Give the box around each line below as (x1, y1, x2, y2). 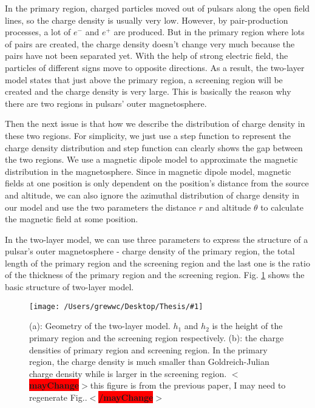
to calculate (260, 200, 303, 213)
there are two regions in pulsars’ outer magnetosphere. (5, 97, 207, 109)
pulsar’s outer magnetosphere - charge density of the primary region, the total (5, 245, 295, 257)
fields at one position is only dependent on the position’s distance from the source (5, 177, 309, 189)
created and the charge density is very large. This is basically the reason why (5, 85, 291, 98)
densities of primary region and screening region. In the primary (29, 343, 268, 356)
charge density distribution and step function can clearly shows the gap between (5, 141, 303, 154)
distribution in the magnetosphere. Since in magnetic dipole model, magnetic (5, 165, 291, 177)
